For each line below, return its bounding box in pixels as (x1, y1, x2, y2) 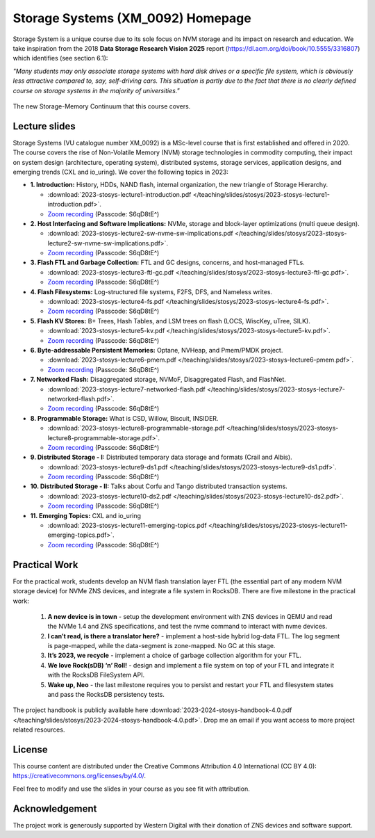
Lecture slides (12, 120, 76, 132)
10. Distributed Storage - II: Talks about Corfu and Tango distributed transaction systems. (30, 482, 287, 490)
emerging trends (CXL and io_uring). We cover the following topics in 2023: (12, 168, 229, 176)
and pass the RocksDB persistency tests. (47, 691, 165, 699)
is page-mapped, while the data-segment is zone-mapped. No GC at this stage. (47, 642, 276, 650)
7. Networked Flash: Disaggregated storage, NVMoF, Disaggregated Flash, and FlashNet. (30, 376, 286, 384)
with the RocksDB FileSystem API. (47, 671, 145, 679)
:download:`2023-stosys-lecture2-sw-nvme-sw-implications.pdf (47, 229, 234, 238)
